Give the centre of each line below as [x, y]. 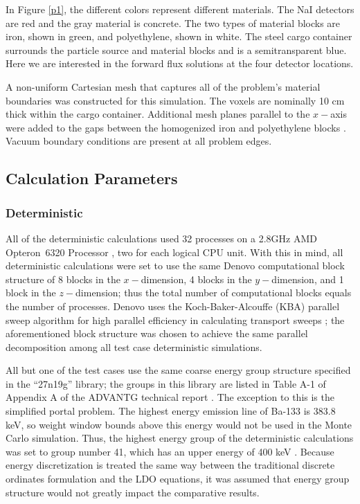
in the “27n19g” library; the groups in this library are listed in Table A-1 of [166, 383]
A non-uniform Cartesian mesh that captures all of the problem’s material [163, 86]
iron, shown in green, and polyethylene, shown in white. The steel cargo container [179, 36]
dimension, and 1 [308, 279]
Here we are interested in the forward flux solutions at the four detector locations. [180, 63]
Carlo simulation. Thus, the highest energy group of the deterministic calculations [180, 438]
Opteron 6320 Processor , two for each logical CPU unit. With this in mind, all [174, 252]
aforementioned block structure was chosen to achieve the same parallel [157, 333]
